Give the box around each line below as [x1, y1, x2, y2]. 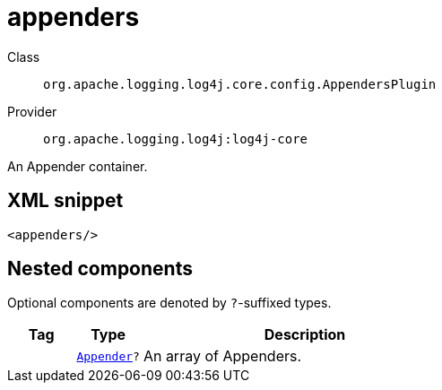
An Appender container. [7, 158, 148, 174]
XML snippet [7, 189, 124, 212]
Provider [7, 103, 57, 119]
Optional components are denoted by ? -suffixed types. [7, 295, 332, 311]
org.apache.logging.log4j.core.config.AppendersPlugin [43, 76, 437, 91]
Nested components [7, 257, 193, 281]
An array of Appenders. [143, 347, 302, 366]
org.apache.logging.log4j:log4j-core [43, 131, 308, 146]
